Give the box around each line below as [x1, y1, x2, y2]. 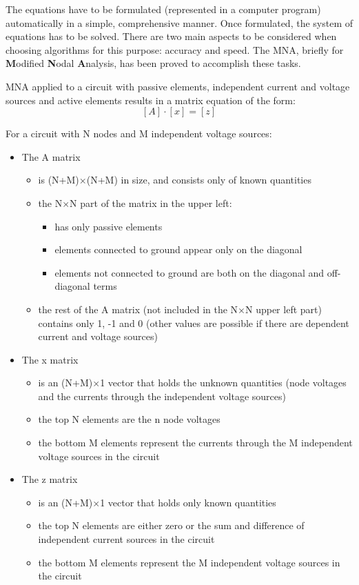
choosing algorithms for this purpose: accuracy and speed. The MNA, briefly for [6, 42, 344, 57]
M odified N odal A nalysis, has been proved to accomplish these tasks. [6, 56, 301, 70]
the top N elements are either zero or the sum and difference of [38, 518, 305, 533]
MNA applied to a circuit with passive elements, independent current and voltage [6, 79, 350, 93]
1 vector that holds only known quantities [100, 495, 276, 509]
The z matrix [21, 472, 78, 486]
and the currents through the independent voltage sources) [38, 388, 286, 403]
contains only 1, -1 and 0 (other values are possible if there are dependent [38, 315, 349, 330]
